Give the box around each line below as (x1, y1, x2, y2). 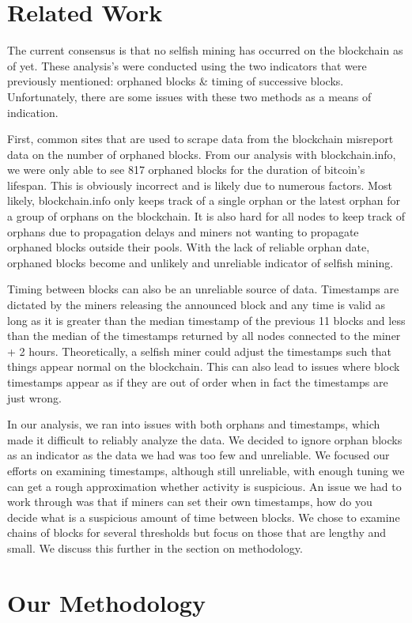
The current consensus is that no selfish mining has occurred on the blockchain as (7, 42, 403, 59)
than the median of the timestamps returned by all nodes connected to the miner (7, 327, 401, 344)
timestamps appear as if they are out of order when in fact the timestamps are (7, 374, 388, 390)
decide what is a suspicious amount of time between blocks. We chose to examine (7, 508, 400, 525)
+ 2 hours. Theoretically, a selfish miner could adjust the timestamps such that (7, 342, 391, 359)
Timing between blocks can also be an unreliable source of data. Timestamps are (7, 281, 399, 297)
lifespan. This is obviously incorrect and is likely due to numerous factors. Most (7, 176, 392, 193)
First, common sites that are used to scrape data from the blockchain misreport (7, 130, 394, 147)
